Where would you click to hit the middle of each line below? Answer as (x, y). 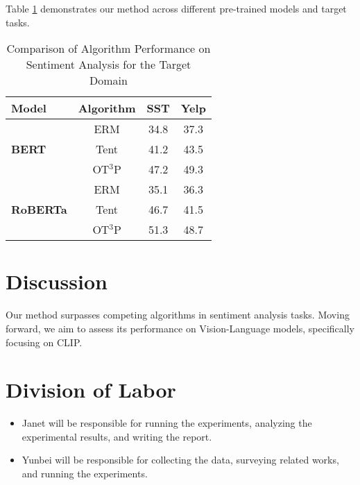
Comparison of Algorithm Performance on (109, 49)
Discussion (57, 281)
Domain (108, 80)
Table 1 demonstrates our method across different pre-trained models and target (176, 8)
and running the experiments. (85, 473)
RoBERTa (39, 210)
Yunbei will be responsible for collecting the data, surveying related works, (180, 460)
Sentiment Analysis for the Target (109, 65)
